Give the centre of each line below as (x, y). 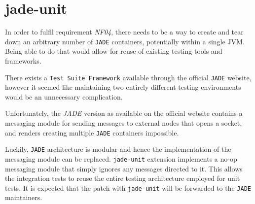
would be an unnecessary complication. (64, 96)
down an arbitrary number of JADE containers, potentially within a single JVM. (125, 41)
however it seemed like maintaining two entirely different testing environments (123, 87)
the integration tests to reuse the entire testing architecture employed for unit (123, 178)
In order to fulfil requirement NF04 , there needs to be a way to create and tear (124, 32)
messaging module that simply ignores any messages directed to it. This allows (124, 168)
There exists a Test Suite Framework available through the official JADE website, (128, 77)
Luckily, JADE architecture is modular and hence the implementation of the (118, 149)
